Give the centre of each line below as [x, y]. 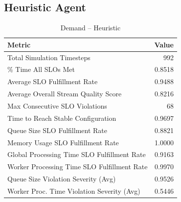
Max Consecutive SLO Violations [57, 106]
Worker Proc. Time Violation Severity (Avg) [74, 191]
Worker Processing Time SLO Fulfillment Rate [78, 167]
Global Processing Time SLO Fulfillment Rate [77, 154]
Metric [19, 44]
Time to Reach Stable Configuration [62, 118]
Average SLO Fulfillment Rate [53, 81]
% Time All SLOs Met [41, 69]
